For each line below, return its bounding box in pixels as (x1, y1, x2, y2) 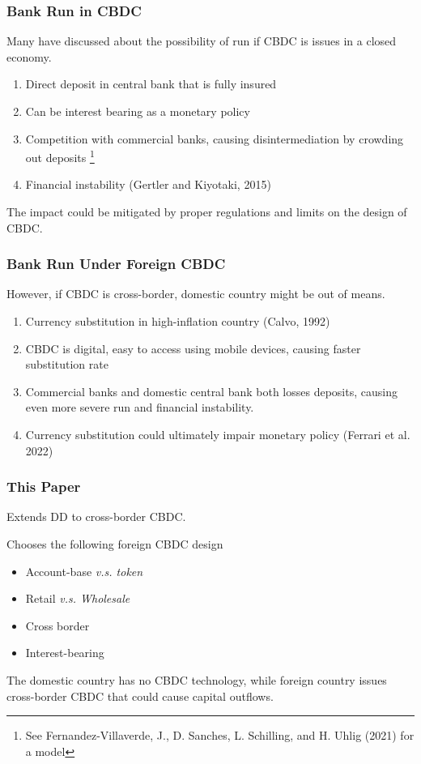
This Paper (6, 476, 81, 497)
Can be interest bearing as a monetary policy (25, 103, 250, 119)
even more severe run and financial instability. (25, 399, 254, 416)
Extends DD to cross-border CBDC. (6, 508, 186, 525)
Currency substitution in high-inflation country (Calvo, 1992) (25, 313, 330, 330)
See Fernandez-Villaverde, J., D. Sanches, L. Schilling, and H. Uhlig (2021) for (25, 727, 415, 744)
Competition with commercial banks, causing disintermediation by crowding (25, 130, 404, 147)
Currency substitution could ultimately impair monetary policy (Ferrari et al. (25, 426, 410, 442)
